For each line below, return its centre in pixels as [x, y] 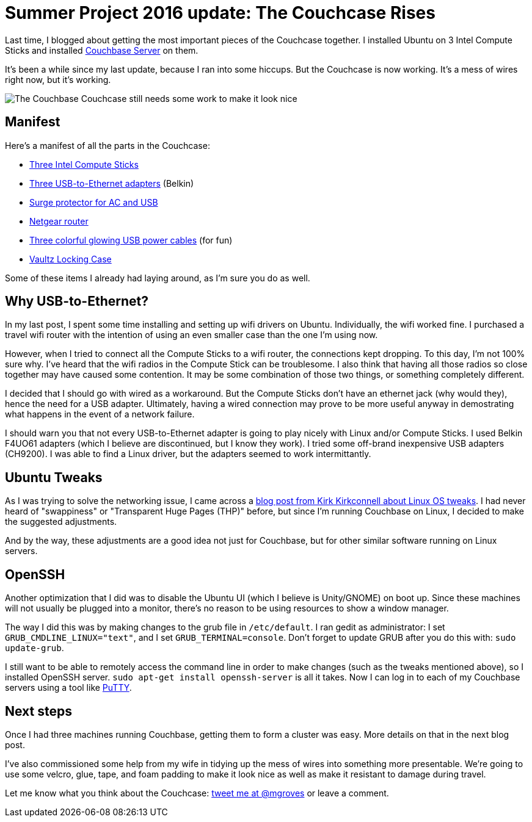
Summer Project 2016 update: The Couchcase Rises [220, 13]
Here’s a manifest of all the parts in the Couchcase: [107, 145]
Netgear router [59, 221]
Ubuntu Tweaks [54, 477]
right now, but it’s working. [58, 79]
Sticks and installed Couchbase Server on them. [102, 50]
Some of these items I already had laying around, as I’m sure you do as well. [158, 278]
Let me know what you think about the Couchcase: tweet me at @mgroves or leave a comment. [197, 793]
